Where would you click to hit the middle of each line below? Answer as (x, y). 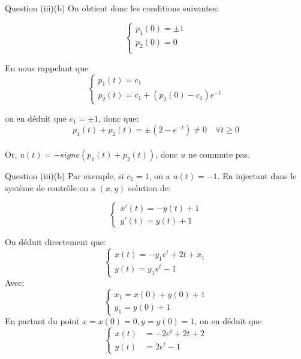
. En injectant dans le (257, 175)
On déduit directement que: (55, 242)
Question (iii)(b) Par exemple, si (64, 175)
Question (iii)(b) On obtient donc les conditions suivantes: (112, 8)
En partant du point (42, 321)
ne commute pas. (219, 154)
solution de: (149, 187)
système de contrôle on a (50, 187)
